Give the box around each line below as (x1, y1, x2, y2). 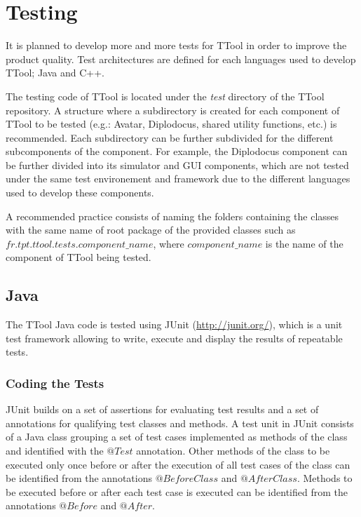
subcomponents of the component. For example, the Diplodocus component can (6, 144, 348, 159)
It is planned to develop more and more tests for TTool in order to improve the (6, 38, 347, 53)
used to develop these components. (6, 185, 154, 200)
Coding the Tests (6, 374, 104, 391)
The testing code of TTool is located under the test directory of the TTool (6, 88, 325, 103)
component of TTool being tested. (6, 250, 151, 264)
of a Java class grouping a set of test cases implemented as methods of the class (6, 429, 348, 444)
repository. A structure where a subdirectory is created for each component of (6, 102, 340, 117)
